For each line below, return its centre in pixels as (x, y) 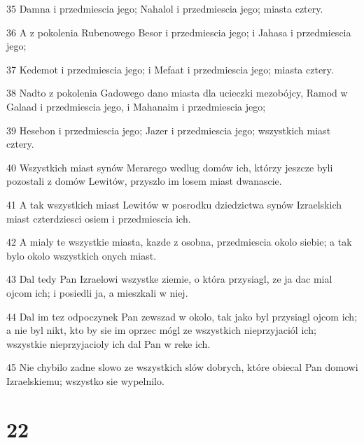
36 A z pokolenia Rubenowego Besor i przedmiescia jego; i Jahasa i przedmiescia (179, 32)
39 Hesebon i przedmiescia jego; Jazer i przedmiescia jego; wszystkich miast (169, 130)
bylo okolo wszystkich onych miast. (82, 255)
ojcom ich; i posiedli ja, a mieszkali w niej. (97, 292)
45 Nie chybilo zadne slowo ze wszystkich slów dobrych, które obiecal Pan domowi (182, 367)
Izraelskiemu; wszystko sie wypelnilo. (85, 380)
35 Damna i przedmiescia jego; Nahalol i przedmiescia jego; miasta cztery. (165, 8)
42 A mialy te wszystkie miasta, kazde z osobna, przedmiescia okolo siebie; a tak (179, 242)
